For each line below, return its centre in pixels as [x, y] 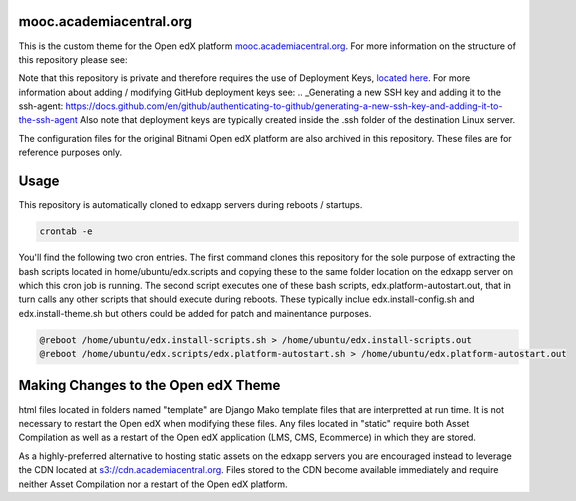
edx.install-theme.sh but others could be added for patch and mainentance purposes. [195, 313]
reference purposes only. [70, 152]
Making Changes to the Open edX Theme [149, 385]
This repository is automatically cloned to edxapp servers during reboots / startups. [190, 205]
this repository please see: [73, 59]
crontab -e [66, 231]
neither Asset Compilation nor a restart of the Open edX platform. [153, 484]
